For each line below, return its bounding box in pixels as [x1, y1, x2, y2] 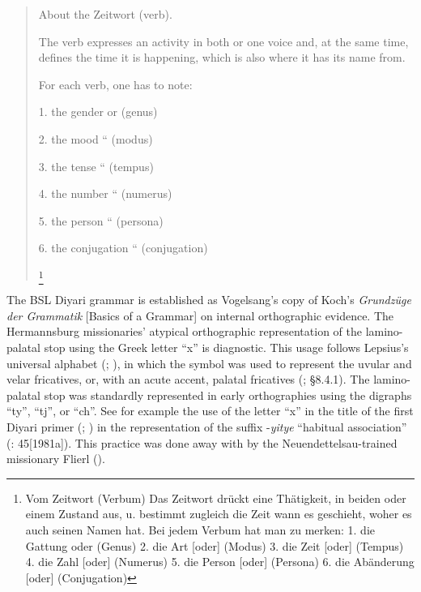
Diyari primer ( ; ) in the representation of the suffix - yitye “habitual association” [6, 418, 407, 435]
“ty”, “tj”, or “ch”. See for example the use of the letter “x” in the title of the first [6, 402, 414, 419]
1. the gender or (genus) [38, 103, 158, 120]
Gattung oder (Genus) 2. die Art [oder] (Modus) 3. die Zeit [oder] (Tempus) [25, 537, 404, 554]
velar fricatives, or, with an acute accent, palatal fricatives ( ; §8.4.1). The [6, 371, 370, 388]
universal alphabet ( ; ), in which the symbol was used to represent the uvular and [6, 354, 412, 371]
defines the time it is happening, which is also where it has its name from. [38, 49, 406, 66]
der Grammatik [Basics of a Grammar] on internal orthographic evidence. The [6, 307, 394, 324]
